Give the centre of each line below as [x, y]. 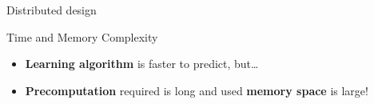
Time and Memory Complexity [82, 36]
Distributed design [52, 10]
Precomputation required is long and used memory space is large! [197, 90]
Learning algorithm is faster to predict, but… [142, 64]
